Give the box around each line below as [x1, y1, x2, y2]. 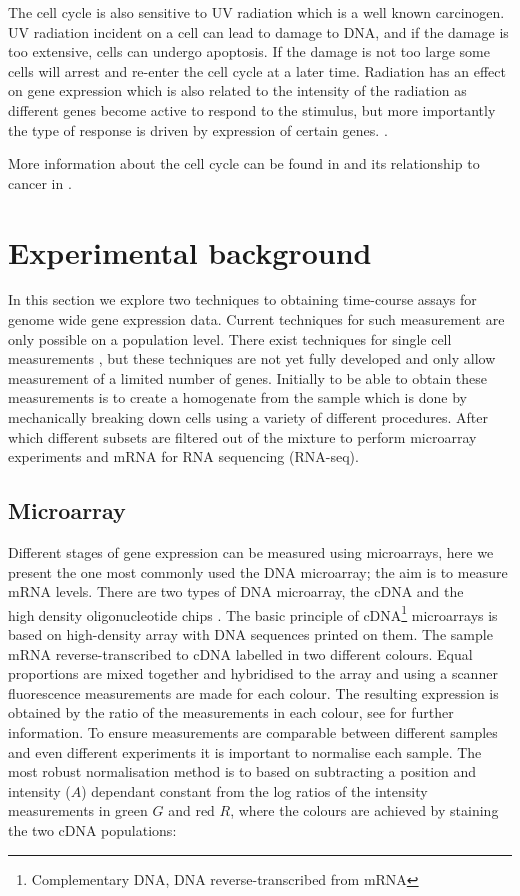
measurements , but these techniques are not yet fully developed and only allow [8, 348, 496, 369]
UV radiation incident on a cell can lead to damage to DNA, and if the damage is [8, 21, 509, 42]
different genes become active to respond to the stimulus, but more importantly [8, 99, 496, 120]
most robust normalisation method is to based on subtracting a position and [8, 761, 477, 782]
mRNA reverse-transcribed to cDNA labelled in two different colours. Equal [8, 643, 473, 664]
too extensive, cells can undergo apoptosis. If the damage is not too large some [8, 41, 490, 62]
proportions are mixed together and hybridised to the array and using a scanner [8, 663, 498, 684]
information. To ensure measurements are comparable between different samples [8, 722, 498, 743]
